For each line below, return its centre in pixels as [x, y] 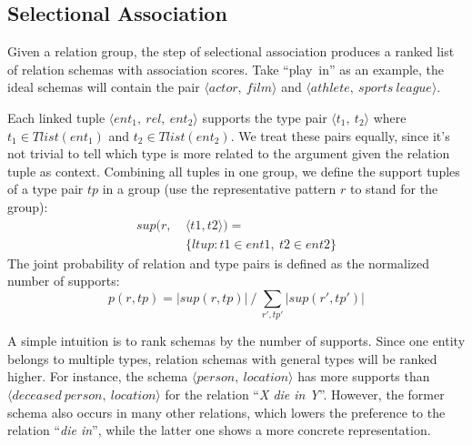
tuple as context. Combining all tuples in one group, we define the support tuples [234, 171]
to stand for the [394, 189]
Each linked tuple [56, 117]
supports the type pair [265, 117]
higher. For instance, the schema [98, 376]
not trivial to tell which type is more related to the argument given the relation [229, 153]
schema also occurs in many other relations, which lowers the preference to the [226, 412]
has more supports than [364, 376]
